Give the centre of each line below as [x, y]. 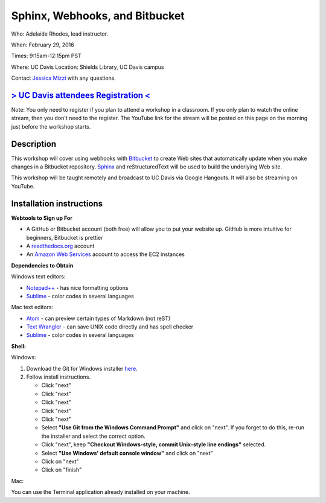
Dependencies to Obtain [42, 265]
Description [34, 144]
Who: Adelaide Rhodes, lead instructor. [60, 34]
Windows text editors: [38, 277]
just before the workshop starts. [51, 126]
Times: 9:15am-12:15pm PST [46, 56]
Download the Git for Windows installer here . [82, 368]
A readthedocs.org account [60, 246]
